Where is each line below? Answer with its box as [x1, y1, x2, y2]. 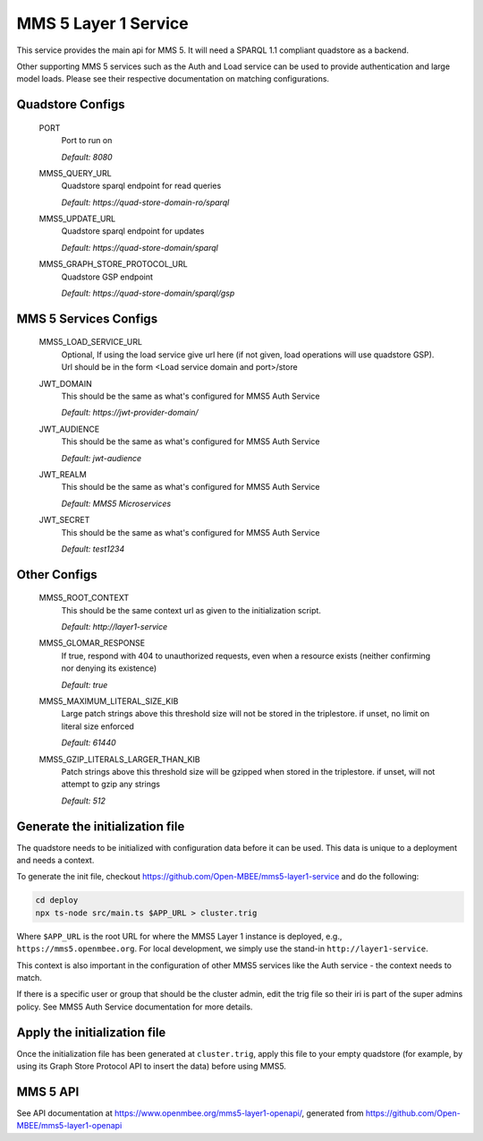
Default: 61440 [61, 737, 116, 748]
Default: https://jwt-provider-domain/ [61, 407, 199, 418]
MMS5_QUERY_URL [38, 167, 112, 178]
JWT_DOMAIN [38, 378, 93, 389]
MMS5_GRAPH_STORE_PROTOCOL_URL [38, 259, 188, 270]
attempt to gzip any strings [61, 779, 161, 790]
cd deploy [35, 896, 79, 905]
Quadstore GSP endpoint [61, 271, 154, 282]
